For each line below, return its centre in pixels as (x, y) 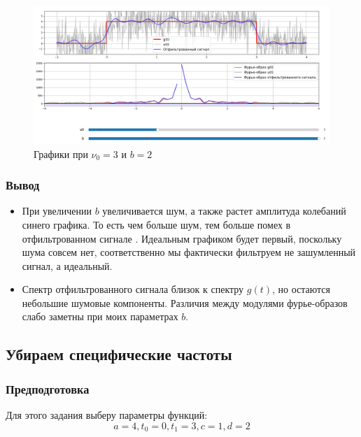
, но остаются (302, 289)
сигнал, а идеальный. (67, 265)
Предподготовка (48, 388)
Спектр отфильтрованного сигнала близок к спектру (133, 289)
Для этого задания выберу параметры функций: (107, 415)
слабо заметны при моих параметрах (100, 316)
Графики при (61, 153)
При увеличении (57, 211)
